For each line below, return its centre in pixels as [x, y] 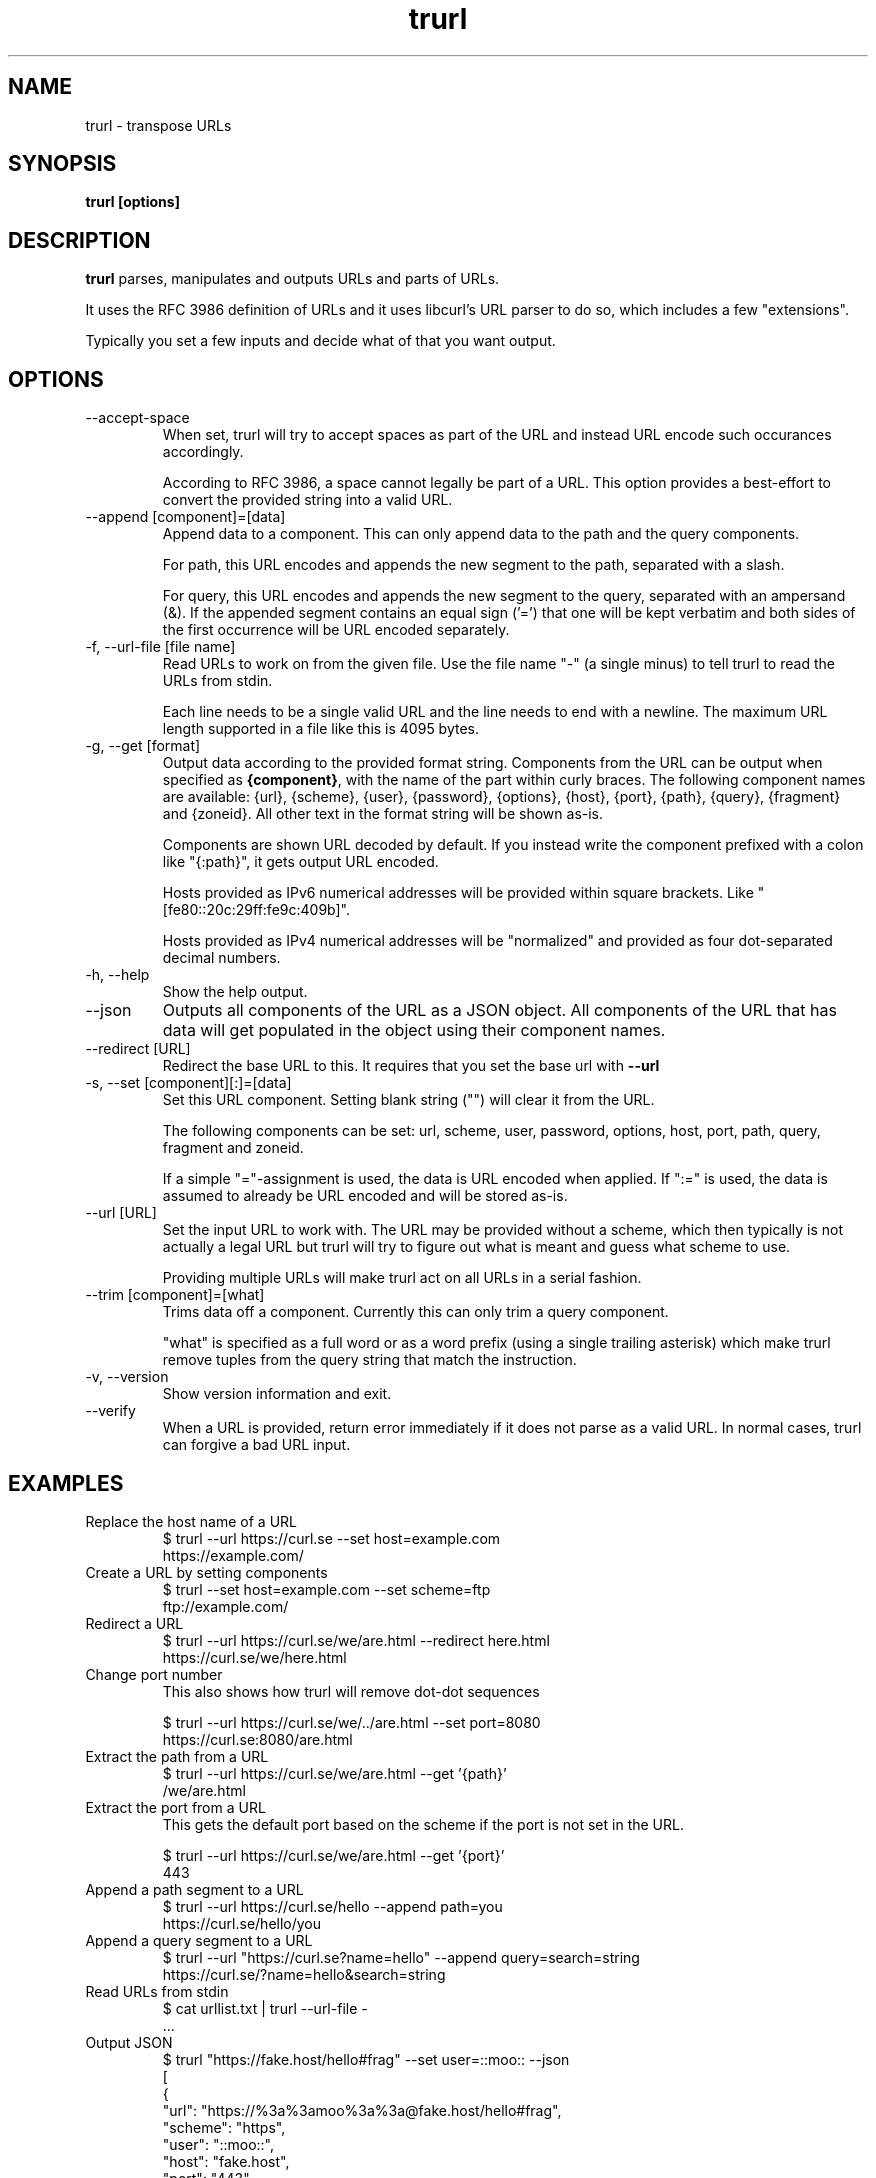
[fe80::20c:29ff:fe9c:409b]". [256, 910]
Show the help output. [235, 992]
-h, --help [117, 975]
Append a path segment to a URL [194, 1889]
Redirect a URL [134, 1623]
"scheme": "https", [224, 2127]
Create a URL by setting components [206, 1572]
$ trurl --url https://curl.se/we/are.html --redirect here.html [356, 1640]
